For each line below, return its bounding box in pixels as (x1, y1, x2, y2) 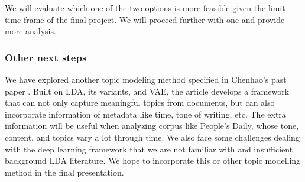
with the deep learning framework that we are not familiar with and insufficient (5, 142, 293, 155)
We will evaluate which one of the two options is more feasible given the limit (5, 2, 285, 14)
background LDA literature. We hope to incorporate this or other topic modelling (5, 154, 301, 167)
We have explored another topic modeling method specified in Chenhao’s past (5, 73, 287, 85)
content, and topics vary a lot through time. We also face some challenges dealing (5, 131, 300, 143)
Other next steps (5, 50, 87, 64)
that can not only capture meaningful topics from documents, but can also (5, 96, 275, 109)
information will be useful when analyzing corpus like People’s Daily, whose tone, (5, 119, 299, 132)
